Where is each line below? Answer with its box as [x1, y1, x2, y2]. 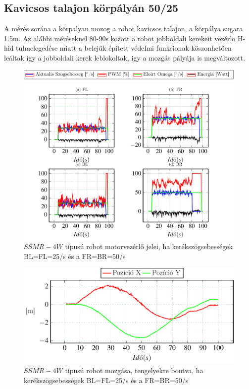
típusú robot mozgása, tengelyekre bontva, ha [65, 365, 203, 376]
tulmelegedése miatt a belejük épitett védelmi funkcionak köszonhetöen [16, 43, 232, 53]
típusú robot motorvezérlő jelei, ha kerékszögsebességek [65, 241, 233, 252]
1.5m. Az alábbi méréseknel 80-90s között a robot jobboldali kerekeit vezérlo [4, 33, 236, 43]
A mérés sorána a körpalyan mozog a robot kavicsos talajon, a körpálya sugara [4, 23, 243, 34]
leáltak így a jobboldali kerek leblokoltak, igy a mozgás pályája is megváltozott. [4, 52, 246, 63]
